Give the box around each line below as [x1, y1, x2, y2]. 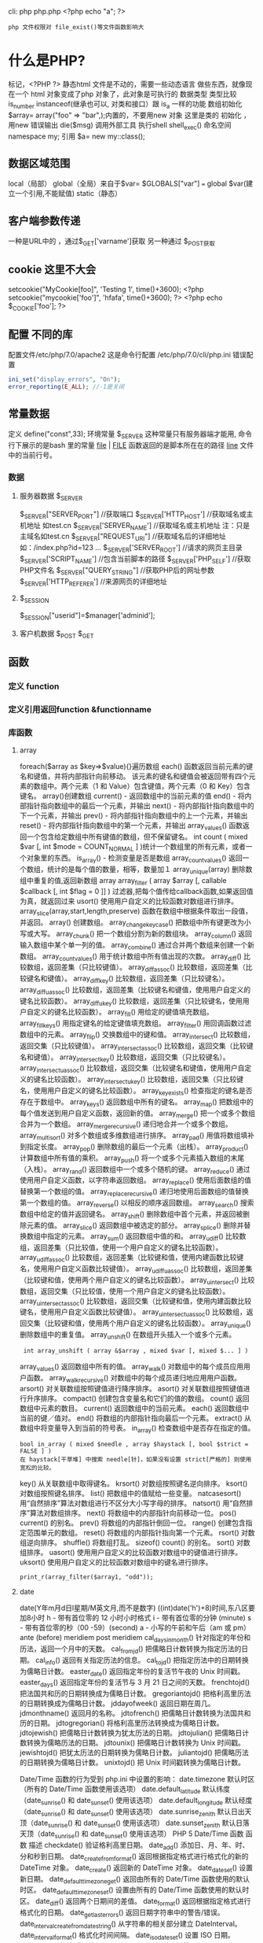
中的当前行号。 [8, 450, 57, 460]
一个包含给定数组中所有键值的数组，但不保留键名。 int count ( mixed [26, 832, 249, 841]
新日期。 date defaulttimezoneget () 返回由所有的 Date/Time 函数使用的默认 [19, 1874, 250, 1886]
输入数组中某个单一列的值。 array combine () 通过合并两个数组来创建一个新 [19, 940, 255, 951]
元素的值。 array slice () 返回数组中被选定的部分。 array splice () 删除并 [26, 1220, 244, 1232]
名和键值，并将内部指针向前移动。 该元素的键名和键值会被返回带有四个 [19, 771, 249, 781]
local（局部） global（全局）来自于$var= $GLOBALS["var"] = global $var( [8, 179, 247, 188]
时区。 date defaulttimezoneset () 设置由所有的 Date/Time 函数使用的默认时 [19, 1885, 250, 1897]
